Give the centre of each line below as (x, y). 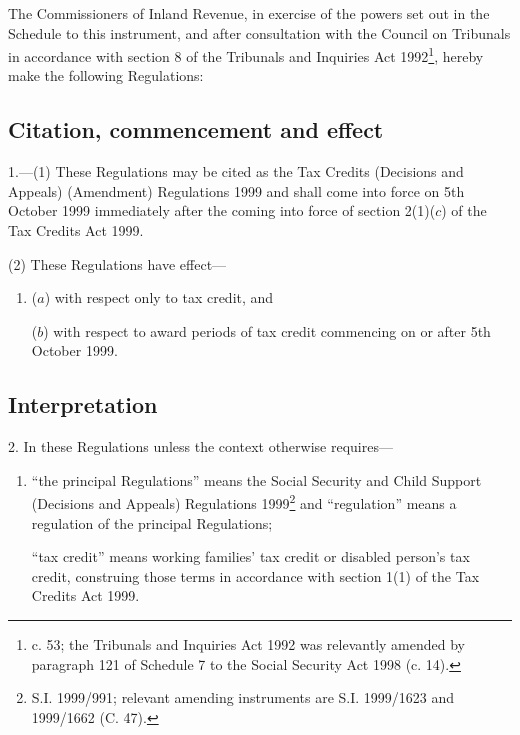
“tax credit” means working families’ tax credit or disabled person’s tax (250, 556)
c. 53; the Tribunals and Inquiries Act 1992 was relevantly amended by (248, 644)
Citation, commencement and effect (196, 129)
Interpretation (83, 404)
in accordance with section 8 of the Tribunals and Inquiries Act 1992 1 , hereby (246, 54)
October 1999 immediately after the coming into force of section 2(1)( (222, 210)
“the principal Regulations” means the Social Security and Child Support (256, 479)
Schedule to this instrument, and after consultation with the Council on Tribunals (259, 32)
